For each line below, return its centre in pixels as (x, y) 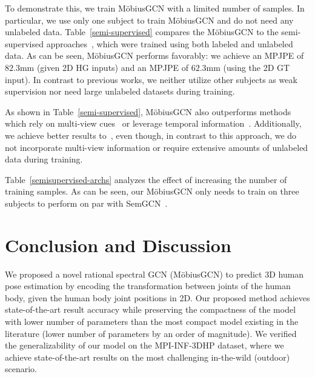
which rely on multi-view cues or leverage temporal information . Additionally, (153, 123)
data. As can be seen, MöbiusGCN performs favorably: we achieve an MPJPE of (154, 55)
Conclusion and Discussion (118, 245)
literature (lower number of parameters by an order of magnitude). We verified (151, 333)
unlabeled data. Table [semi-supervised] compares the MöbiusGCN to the (142, 32)
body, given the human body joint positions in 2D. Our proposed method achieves (157, 297)
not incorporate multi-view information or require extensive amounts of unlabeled (157, 147)
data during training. (44, 159)
